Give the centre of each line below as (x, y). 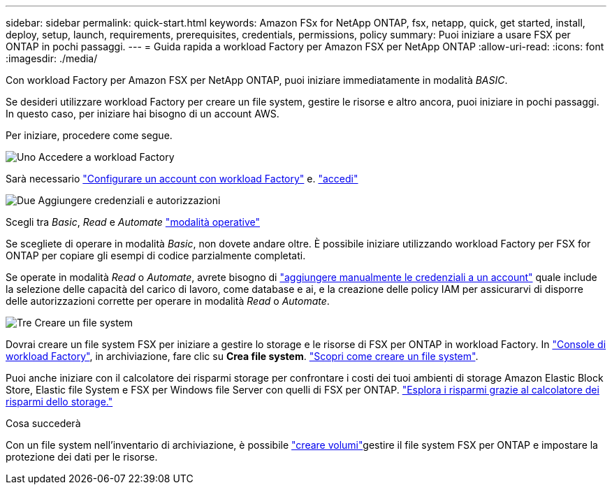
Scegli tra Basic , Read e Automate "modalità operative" (133, 222)
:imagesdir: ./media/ (52, 58)
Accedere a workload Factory (107, 157)
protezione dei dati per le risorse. (82, 457)
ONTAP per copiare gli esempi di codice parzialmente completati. (156, 255)
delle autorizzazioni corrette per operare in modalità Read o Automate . (168, 301)
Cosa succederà (43, 423)
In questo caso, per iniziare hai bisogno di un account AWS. (143, 114)
